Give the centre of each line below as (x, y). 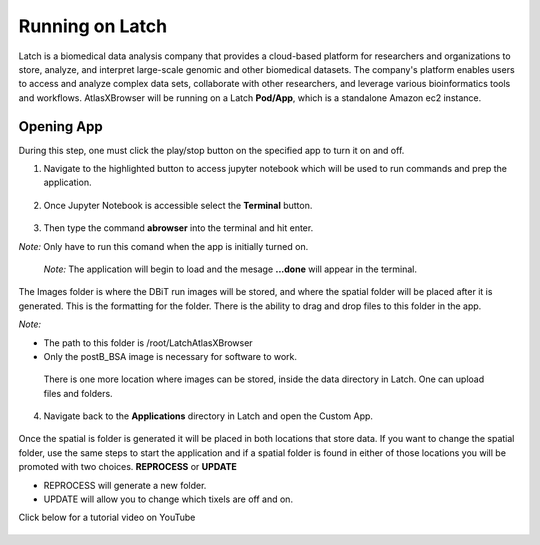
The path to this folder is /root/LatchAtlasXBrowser (148, 342)
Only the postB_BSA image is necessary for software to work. (170, 356)
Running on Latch (93, 26)
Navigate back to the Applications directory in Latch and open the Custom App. (208, 416)
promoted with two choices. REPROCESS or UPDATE (127, 467)
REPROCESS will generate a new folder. (125, 485)
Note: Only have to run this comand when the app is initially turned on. (163, 246)
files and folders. (78, 393)
